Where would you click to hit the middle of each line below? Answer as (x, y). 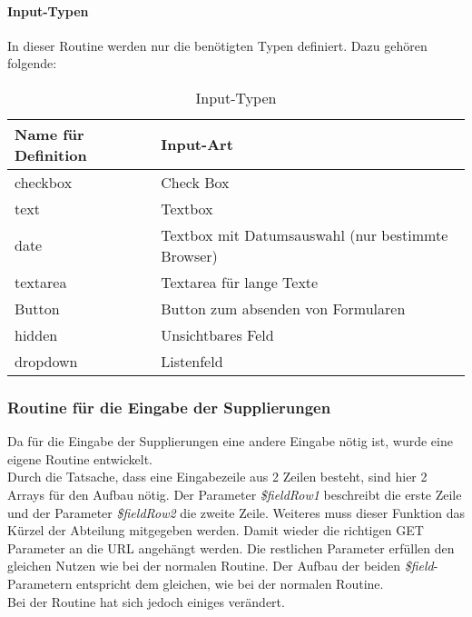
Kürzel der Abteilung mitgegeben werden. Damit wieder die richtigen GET (216, 530)
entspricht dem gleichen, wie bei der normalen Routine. (230, 583)
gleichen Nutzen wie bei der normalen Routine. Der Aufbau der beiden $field (221, 566)
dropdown (46, 361)
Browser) (189, 255)
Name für (49, 134)
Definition (51, 154)
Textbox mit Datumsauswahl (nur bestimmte (305, 234)
